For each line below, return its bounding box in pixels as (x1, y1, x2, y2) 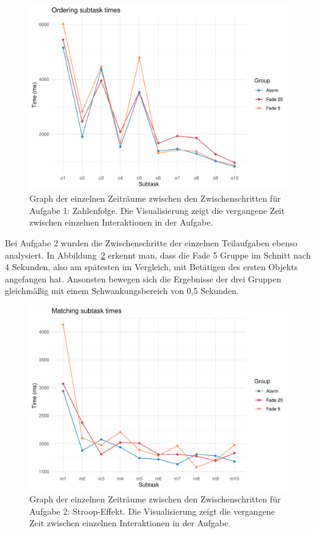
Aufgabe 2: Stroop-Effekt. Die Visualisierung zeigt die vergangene (29, 504, 275, 517)
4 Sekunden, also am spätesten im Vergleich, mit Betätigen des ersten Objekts (5, 260, 298, 273)
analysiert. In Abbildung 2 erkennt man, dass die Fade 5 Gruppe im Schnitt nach (5, 248, 311, 261)
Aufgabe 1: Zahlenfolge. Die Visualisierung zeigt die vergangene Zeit (29, 204, 285, 216)
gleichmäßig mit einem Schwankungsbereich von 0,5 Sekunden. (5, 284, 239, 297)
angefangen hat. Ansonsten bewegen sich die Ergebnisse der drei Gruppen (5, 272, 281, 285)
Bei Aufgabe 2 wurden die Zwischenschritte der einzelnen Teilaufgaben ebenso (5, 237, 298, 249)
